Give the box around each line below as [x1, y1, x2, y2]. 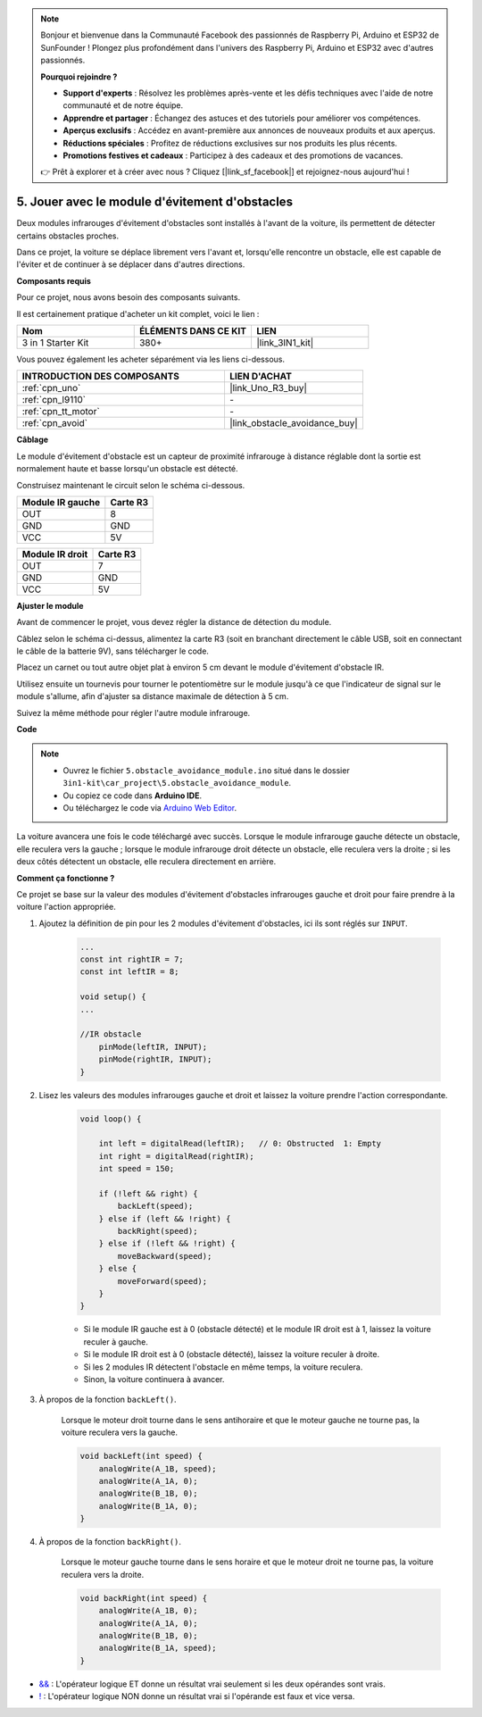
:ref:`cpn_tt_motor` [21, 405, 100, 418]
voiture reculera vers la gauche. [61, 1427, 179, 1438]
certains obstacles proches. [16, 230, 120, 241]
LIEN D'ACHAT [229, 371, 292, 383]
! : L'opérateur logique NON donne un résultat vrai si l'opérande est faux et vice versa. [38, 1691, 355, 1702]
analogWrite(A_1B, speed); [98, 1463, 218, 1473]
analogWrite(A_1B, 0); [98, 1605, 198, 1616]
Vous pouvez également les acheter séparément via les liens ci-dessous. [16, 354, 286, 364]
